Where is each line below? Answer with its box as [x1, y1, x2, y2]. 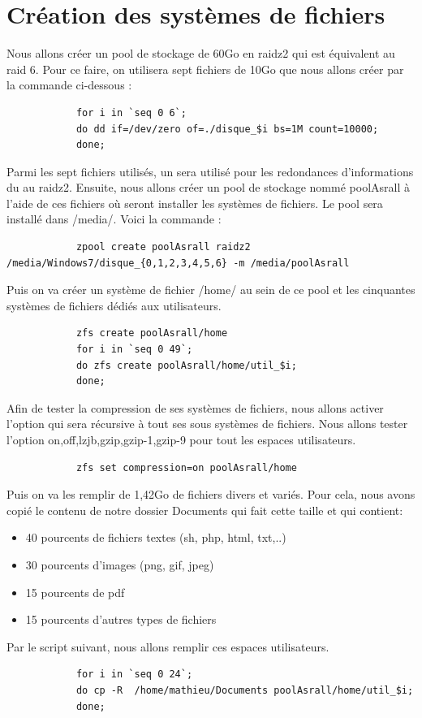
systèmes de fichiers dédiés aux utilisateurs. [6, 296, 222, 314]
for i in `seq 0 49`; [75, 344, 193, 356]
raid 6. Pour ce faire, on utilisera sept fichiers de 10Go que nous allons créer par [6, 60, 404, 77]
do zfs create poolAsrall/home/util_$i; [75, 359, 297, 371]
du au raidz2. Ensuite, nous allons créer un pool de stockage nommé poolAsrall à [6, 179, 410, 196]
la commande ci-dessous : [6, 76, 132, 93]
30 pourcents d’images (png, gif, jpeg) [25, 556, 214, 573]
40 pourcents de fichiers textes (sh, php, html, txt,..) [25, 529, 286, 546]
